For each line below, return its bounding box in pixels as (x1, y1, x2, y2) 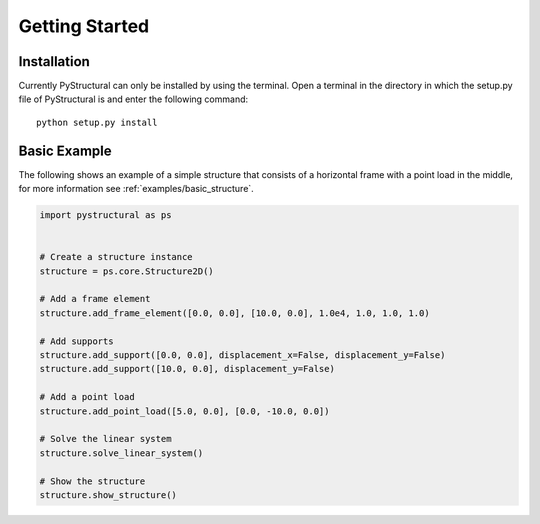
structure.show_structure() (39, 489, 177, 500)
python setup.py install (36, 116, 158, 128)
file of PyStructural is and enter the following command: (18, 93, 249, 105)
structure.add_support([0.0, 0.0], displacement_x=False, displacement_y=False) (39, 350, 446, 361)
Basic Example (18, 142, 112, 159)
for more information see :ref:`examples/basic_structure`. (18, 183, 254, 195)
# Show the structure (39, 475, 146, 487)
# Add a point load (39, 391, 135, 403)
